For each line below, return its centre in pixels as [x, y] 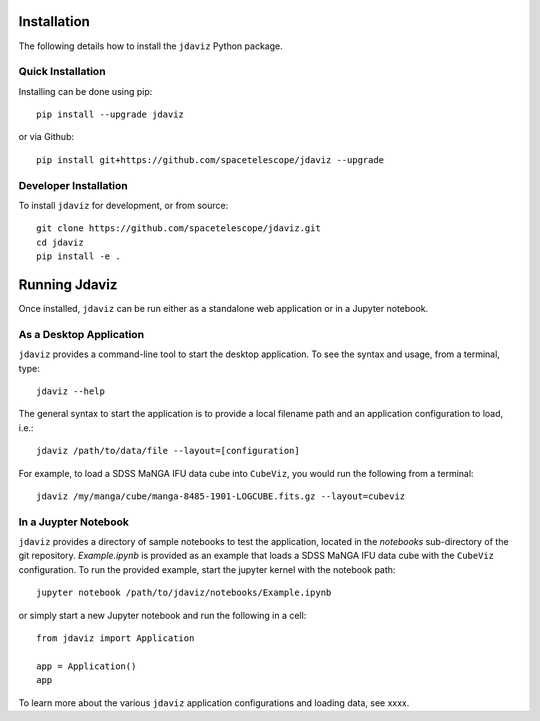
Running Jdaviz [68, 284]
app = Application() [86, 666]
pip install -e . [78, 256]
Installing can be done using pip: [85, 91]
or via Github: [46, 137]
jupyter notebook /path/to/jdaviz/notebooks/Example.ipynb [184, 593]
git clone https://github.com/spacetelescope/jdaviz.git [179, 228]
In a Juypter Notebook [73, 522]
